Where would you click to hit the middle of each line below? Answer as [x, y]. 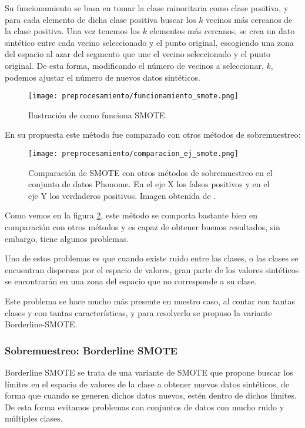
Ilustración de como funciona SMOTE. [98, 115]
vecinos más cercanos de [249, 19]
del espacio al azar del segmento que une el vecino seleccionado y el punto [138, 54]
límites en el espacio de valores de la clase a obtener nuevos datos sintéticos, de [147, 384]
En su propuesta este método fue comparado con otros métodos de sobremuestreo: [153, 135]
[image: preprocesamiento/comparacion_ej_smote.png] [133, 154]
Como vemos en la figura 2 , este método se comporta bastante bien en [131, 215]
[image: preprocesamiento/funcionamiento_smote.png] [133, 96]
